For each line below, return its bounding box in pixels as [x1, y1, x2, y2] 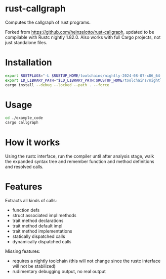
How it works [5, 137, 60, 148]
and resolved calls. [5, 164, 43, 170]
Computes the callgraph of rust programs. [5, 19, 91, 25]
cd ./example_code [5, 115, 43, 120]
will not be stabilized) [12, 263, 56, 269]
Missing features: [5, 248, 41, 254]
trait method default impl [12, 223, 63, 229]
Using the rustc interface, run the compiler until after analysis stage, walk [5, 153, 154, 159]
